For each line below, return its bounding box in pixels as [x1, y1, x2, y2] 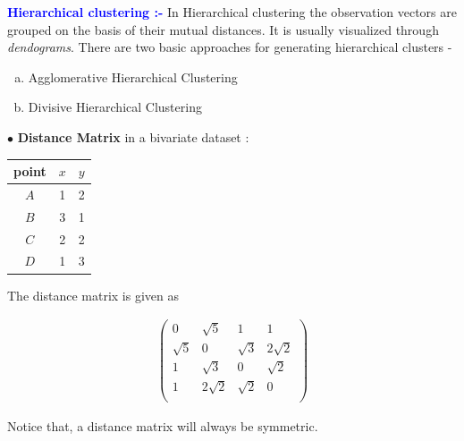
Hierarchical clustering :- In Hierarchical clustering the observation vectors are [7, 3, 457, 21]
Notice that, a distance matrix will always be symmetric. [7, 416, 318, 435]
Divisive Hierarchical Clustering [28, 98, 202, 116]
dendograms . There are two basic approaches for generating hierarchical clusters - [7, 38, 452, 56]
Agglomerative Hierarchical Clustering [28, 67, 238, 86]
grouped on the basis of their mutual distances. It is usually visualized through [7, 20, 439, 38]
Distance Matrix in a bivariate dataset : [17, 127, 249, 146]
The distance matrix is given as [7, 285, 179, 304]
